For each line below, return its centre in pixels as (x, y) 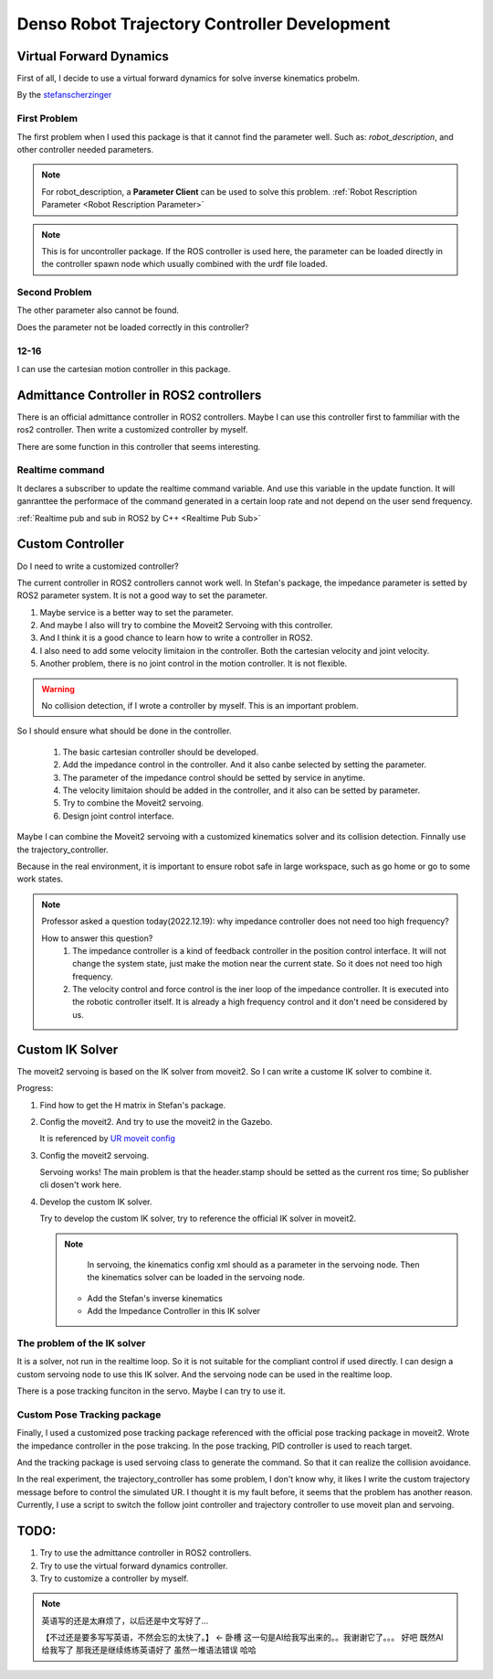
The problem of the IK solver (81, 1342)
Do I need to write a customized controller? (98, 566)
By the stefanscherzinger (64, 95)
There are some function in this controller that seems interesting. (139, 446)
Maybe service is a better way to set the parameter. (136, 612)
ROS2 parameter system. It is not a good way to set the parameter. (142, 595)
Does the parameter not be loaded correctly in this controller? (133, 327)
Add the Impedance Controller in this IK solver (173, 1311)
